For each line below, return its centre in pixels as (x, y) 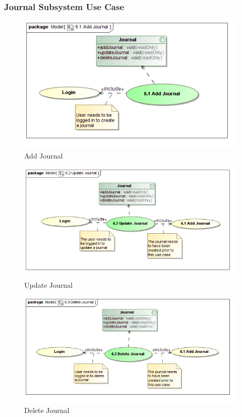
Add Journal (44, 156)
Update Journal (48, 285)
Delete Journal (47, 410)
